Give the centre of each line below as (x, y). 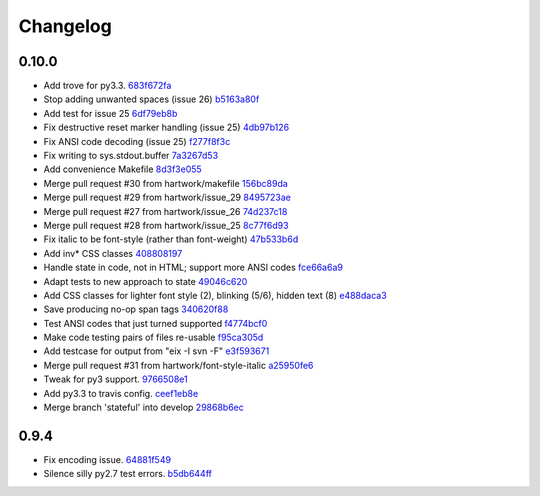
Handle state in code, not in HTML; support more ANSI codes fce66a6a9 (193, 267)
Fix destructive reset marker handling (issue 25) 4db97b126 (166, 127)
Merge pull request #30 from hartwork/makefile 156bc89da (166, 183)
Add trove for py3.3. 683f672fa (107, 86)
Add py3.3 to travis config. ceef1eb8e (121, 393)
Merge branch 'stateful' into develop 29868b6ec (143, 407)
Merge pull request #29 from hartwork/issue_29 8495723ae (167, 197)
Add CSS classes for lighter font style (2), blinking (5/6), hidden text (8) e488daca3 (215, 295)
